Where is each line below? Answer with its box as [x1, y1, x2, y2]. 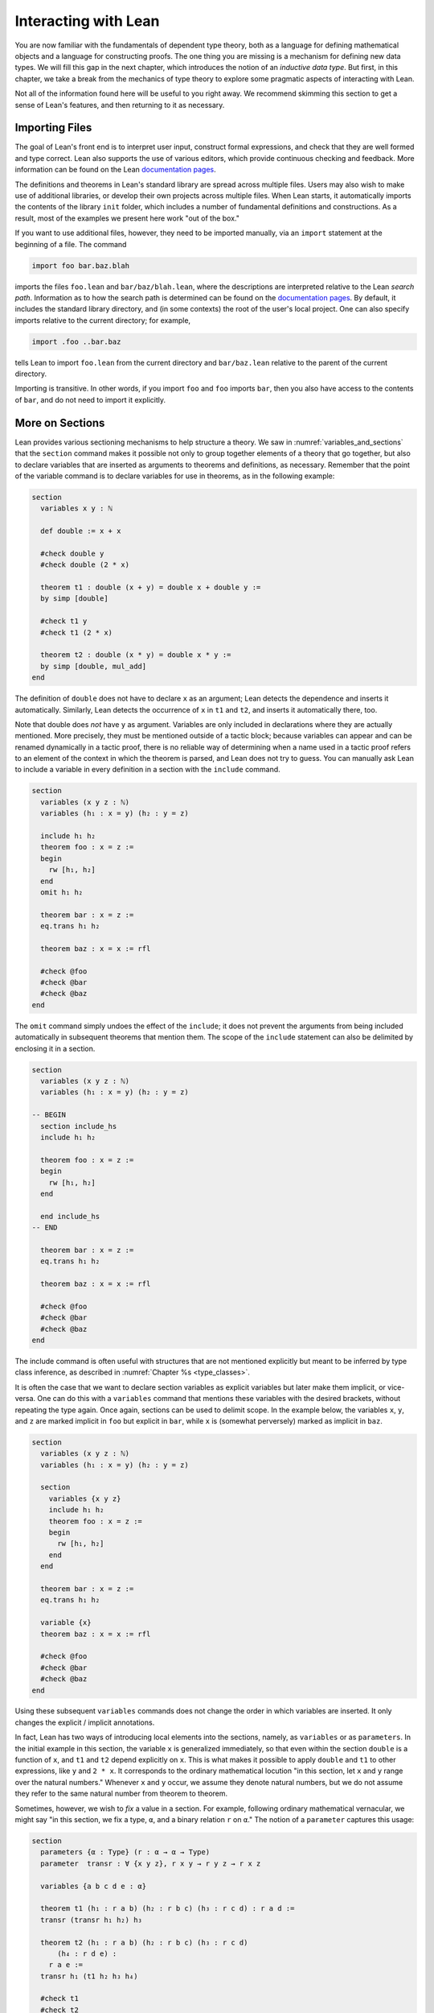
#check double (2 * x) [40, 560, 130, 569]
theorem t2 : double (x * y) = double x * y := [40, 651, 231, 659]
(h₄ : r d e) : [57, 1949, 117, 1958]
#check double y [40, 548, 104, 558]
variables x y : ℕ [40, 504, 113, 513]
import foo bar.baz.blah [31, 261, 130, 270]
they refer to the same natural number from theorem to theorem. [14, 1788, 228, 1799]
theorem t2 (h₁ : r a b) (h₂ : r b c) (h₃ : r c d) [40, 1937, 248, 1947]
